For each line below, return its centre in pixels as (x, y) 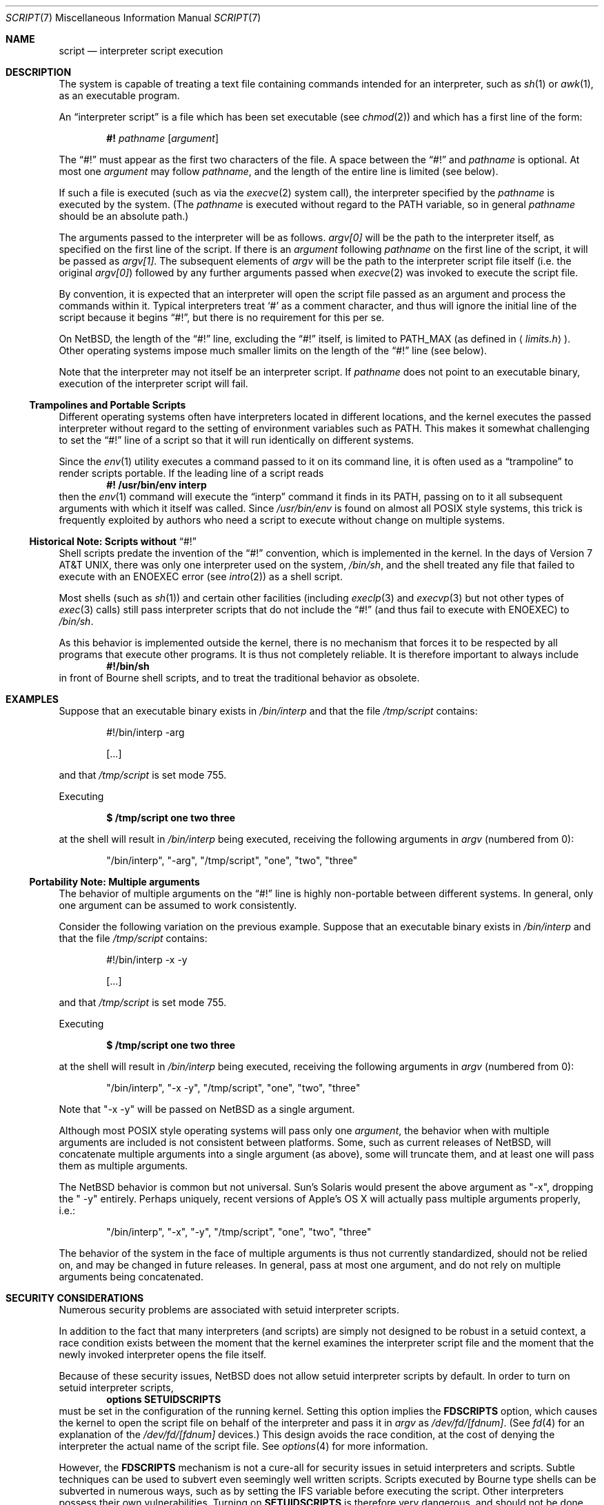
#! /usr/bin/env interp (157, 485)
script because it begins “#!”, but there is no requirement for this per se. (222, 317)
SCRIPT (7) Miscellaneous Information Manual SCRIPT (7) (133, 18)
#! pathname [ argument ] (163, 138)
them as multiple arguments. (123, 1166)
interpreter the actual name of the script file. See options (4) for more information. (243, 1446)
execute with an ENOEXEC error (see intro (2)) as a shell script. (201, 576)
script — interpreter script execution (141, 51)
